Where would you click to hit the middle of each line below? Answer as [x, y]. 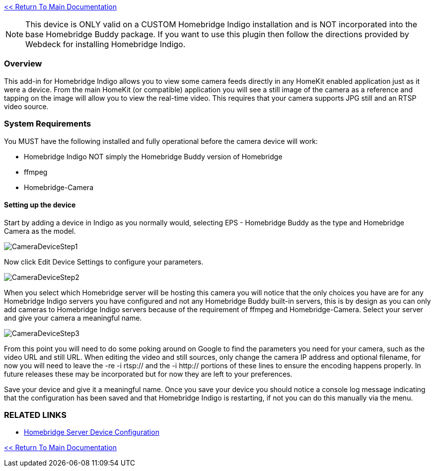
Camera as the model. [40, 231]
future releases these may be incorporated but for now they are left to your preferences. [148, 374]
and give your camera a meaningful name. [73, 318]
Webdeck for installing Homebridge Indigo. [106, 44]
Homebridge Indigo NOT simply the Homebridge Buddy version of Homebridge [153, 156]
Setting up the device [40, 205]
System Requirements [48, 124]
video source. [26, 106]
